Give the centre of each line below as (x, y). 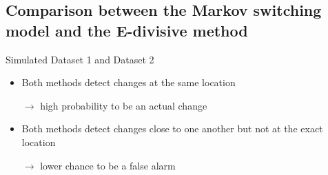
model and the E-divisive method (127, 30)
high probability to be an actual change (124, 105)
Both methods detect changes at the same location (129, 82)
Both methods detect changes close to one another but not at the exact (172, 128)
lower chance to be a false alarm (108, 165)
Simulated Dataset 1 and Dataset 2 (80, 59)
